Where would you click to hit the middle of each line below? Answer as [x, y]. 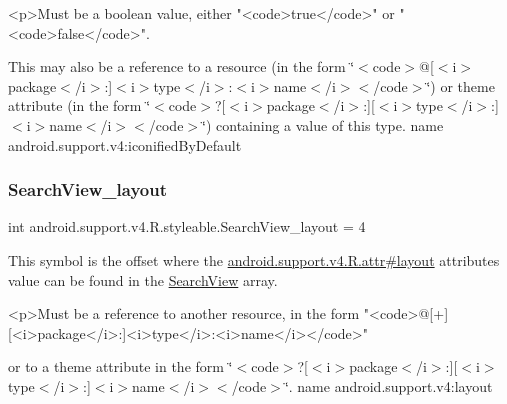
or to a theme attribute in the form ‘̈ [120, 366]
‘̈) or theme [460, 85]
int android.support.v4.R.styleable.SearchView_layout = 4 [187, 226]
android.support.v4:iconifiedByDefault [125, 144]
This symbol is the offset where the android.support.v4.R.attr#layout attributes [254, 259]
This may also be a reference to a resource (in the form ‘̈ [181, 66]
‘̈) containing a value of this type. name [323, 124]
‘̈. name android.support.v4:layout [388, 385]
